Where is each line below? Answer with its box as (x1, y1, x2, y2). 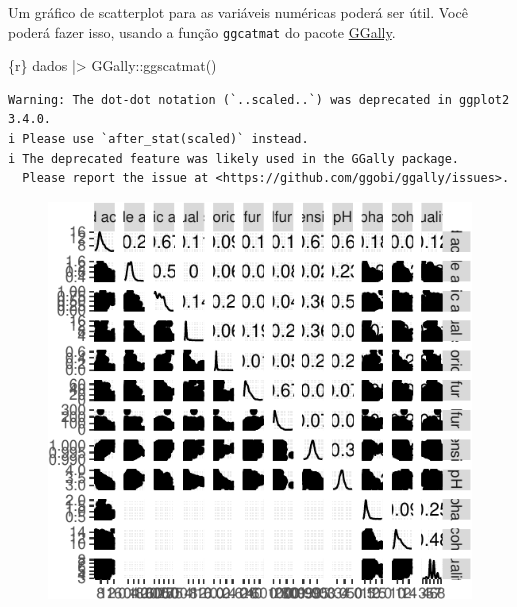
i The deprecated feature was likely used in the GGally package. (8, 151, 460, 166)
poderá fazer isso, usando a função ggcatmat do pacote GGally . (8, 21, 396, 42)
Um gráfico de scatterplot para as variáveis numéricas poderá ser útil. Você (8, 2, 468, 22)
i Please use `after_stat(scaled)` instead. (8, 132, 309, 147)
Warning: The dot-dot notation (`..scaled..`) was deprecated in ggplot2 (8, 92, 510, 107)
